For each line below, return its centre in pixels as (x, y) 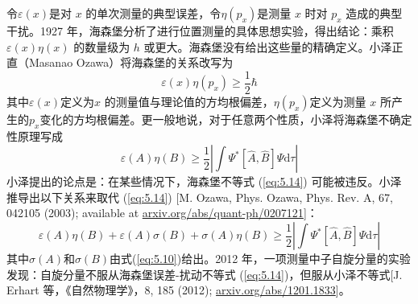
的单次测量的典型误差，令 (153, 13)
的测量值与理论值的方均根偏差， (189, 101)
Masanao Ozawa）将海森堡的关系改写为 (131, 62)
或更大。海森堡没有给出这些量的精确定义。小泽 (268, 46)
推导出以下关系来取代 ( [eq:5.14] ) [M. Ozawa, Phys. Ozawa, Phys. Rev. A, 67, (200, 197)
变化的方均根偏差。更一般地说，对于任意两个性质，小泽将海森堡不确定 (226, 119)
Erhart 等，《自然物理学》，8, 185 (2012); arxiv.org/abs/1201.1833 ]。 (178, 290)
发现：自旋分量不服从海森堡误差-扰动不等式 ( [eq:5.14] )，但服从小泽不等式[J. (205, 274)
